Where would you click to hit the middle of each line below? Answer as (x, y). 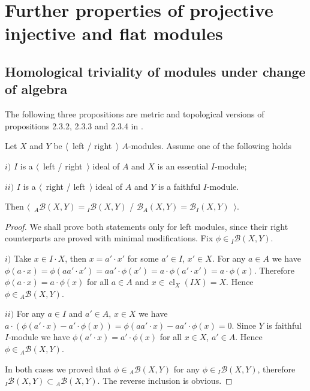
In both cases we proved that (58, 369)
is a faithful (179, 186)
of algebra (36, 89)
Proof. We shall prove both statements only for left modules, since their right (147, 226)
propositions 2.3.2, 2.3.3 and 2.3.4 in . (74, 125)
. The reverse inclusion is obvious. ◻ (165, 381)
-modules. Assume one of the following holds (210, 146)
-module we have (39, 337)
